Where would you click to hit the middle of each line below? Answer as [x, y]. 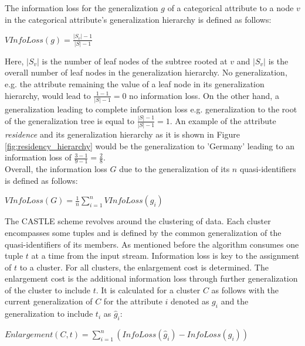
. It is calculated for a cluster [148, 290]
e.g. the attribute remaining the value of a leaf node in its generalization [135, 84]
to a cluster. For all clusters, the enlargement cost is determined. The [144, 267]
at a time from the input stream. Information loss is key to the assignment [165, 256]
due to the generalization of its [174, 169]
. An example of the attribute [223, 120]
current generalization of [49, 301]
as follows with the [245, 290]
